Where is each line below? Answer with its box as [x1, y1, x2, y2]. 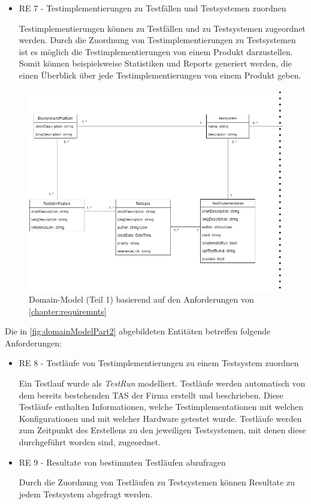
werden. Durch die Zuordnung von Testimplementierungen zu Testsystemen [19, 34, 296, 46]
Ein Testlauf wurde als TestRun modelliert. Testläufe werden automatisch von [19, 377, 306, 390]
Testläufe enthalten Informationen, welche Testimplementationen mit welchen [19, 400, 304, 413]
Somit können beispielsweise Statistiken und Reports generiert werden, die [19, 57, 292, 70]
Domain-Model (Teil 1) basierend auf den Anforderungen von [29, 293, 254, 306]
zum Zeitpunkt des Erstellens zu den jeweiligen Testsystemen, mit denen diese [19, 424, 306, 436]
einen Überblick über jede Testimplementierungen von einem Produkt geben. [19, 68, 301, 81]
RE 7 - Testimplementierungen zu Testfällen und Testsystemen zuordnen [19, 2, 286, 14]
